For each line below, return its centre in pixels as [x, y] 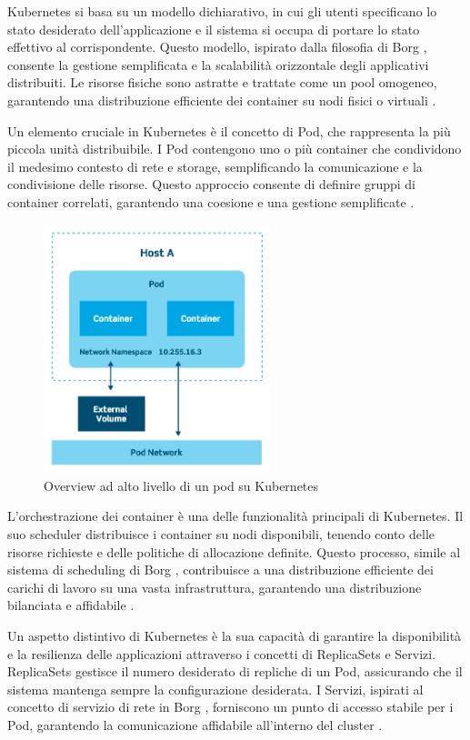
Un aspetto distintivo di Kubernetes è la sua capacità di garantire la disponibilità [235, 636]
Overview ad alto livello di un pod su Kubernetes [181, 485]
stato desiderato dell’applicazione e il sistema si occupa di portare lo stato [214, 29]
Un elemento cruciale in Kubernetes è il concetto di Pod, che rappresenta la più [229, 130]
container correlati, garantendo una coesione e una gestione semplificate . [211, 201]
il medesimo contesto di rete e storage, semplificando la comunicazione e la [215, 166]
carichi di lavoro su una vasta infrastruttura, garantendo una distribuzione [215, 587]
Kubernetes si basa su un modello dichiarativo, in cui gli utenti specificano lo [222, 11]
